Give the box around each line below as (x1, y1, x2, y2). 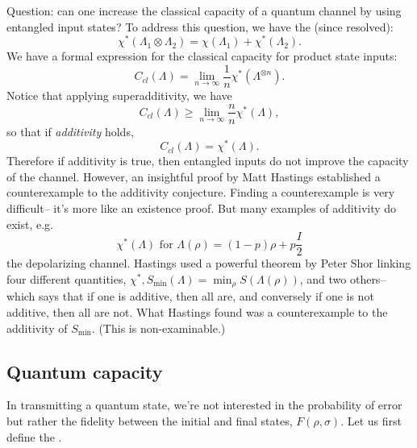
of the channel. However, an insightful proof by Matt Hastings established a (6, 168, 381, 185)
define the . (6, 428, 62, 445)
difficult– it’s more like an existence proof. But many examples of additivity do (6, 200, 397, 217)
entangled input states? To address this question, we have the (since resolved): (6, 18, 394, 35)
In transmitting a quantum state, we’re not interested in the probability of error (6, 396, 402, 413)
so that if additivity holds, (6, 122, 134, 139)
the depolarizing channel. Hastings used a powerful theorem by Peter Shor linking (6, 255, 411, 272)
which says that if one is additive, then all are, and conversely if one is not (6, 288, 374, 305)
